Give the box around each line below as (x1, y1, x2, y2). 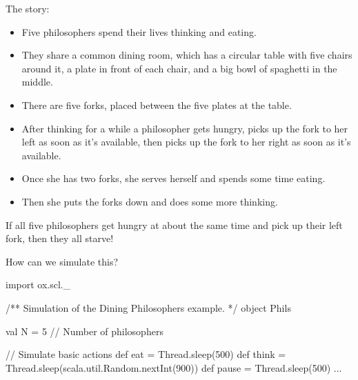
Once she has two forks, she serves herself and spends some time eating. (21, 171, 326, 186)
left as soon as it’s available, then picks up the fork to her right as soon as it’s (21, 134, 351, 149)
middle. (21, 74, 53, 89)
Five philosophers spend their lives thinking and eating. (21, 24, 257, 39)
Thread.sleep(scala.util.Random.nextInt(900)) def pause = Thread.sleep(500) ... (6, 360, 342, 374)
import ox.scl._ (6, 277, 71, 292)
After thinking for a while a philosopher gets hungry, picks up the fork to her (21, 121, 348, 135)
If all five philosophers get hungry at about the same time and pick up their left (6, 217, 343, 232)
